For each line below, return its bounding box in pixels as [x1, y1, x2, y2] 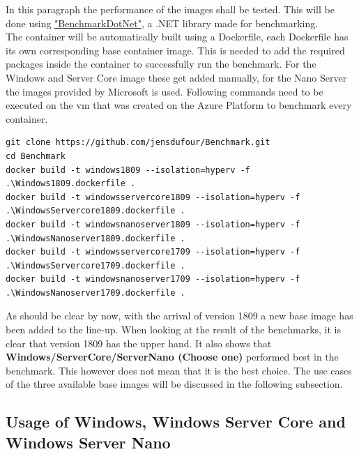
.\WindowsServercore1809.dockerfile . [6, 206, 185, 216]
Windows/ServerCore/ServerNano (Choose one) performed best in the [6, 349, 339, 364]
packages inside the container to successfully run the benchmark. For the [6, 56, 316, 71]
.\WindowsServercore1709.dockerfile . [6, 260, 185, 271]
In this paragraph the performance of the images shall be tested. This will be [6, 2, 335, 16]
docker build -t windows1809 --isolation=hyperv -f [6, 165, 250, 175]
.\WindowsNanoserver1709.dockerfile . [6, 287, 185, 298]
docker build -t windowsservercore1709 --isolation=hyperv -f [6, 247, 300, 257]
